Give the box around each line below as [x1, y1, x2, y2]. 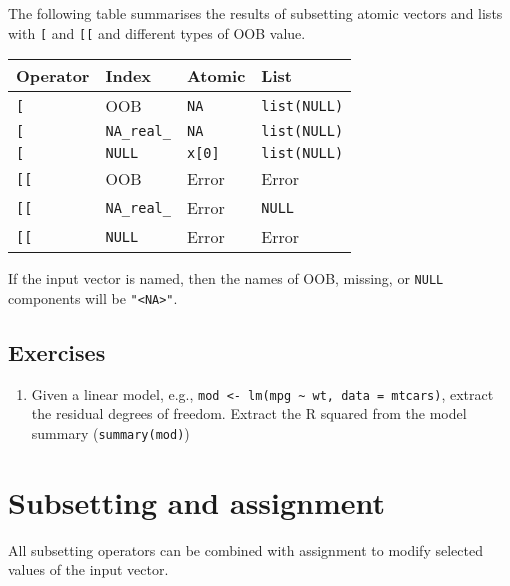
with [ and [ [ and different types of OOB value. [8, 22, 306, 43]
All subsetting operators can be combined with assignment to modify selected [8, 539, 483, 560]
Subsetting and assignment [8, 481, 386, 522]
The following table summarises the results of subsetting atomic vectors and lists [8, 3, 503, 23]
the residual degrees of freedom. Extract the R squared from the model [31, 403, 467, 424]
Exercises [8, 336, 106, 367]
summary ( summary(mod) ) [31, 423, 190, 444]
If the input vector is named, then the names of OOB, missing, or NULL [8, 268, 444, 289]
